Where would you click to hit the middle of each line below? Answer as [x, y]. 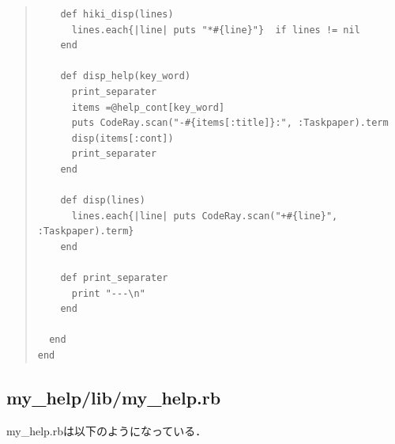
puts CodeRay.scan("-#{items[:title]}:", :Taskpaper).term [230, 123]
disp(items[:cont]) [122, 138]
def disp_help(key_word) [126, 76]
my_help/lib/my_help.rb [114, 398]
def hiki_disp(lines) [117, 14]
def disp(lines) [103, 201]
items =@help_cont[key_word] [148, 107]
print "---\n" [108, 293]
